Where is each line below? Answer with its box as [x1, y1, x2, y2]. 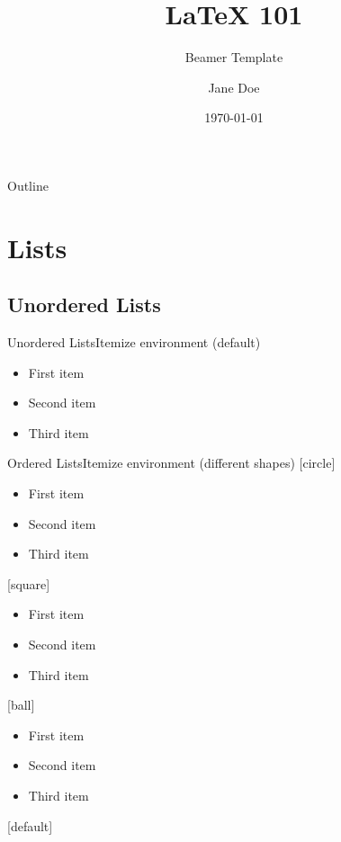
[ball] [7, 695, 35, 714]
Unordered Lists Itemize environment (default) [7, 333, 261, 352]
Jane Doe [208, 77, 260, 96]
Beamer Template [184, 48, 283, 67]
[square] [7, 574, 50, 593]
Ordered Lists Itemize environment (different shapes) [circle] [7, 453, 336, 472]
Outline [7, 175, 49, 194]
